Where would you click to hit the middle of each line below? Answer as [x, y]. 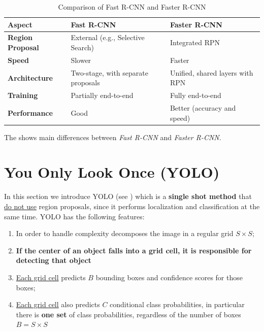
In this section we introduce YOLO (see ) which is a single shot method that [128, 196]
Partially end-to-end [102, 95]
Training [23, 95]
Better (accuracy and [203, 108]
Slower [81, 60]
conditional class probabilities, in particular [177, 304]
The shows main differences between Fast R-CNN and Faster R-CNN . [113, 137]
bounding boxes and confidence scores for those [169, 277]
